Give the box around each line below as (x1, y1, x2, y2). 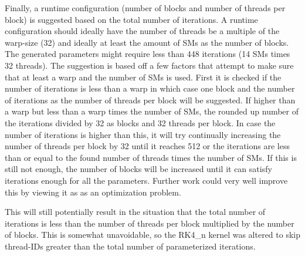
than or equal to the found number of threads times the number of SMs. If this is (5, 151, 297, 163)
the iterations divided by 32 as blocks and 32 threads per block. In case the (5, 116, 276, 129)
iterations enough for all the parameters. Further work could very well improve (5, 174, 288, 186)
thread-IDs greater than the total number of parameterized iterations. (5, 240, 256, 252)
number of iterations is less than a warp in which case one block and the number (5, 82, 295, 95)
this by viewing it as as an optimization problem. (5, 186, 181, 198)
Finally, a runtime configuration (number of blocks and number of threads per (5, 2, 286, 14)
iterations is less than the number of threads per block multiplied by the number (5, 217, 294, 229)
